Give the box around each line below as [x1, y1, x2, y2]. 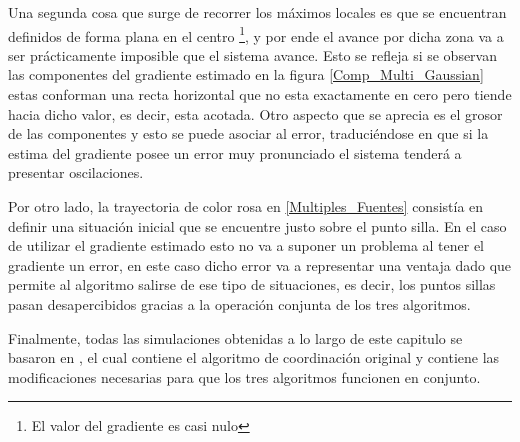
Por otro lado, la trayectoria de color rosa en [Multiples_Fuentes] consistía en [8, 196, 484, 216]
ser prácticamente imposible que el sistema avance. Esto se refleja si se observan [8, 44, 497, 65]
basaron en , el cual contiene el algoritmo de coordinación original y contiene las [8, 347, 500, 368]
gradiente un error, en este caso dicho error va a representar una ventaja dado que [8, 254, 512, 275]
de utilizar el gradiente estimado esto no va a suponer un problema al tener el [8, 235, 485, 256]
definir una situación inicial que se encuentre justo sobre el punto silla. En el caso [8, 215, 507, 236]
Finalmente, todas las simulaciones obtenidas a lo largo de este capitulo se [8, 327, 463, 348]
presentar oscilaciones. [8, 162, 144, 183]
